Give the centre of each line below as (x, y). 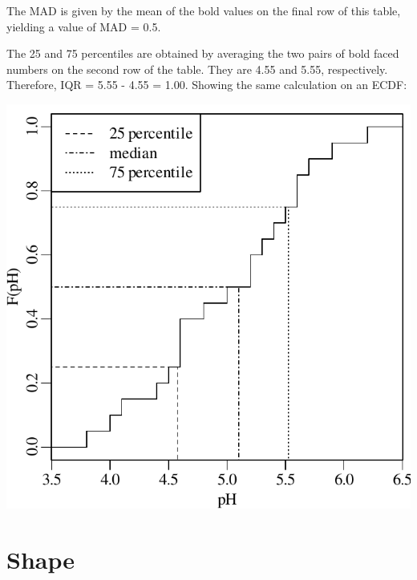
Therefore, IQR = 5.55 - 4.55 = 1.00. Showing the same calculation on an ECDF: (207, 85)
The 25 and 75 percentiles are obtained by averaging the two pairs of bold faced (203, 53)
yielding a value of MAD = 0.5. (84, 26)
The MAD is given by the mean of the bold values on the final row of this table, (204, 10)
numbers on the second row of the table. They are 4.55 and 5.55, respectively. (197, 69)
